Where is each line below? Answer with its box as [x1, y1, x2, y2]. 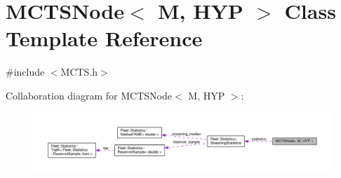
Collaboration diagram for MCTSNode [6, 88, 172, 102]
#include [6, 64, 45, 79]
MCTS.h [60, 64, 98, 79]
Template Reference [6, 24, 203, 53]
